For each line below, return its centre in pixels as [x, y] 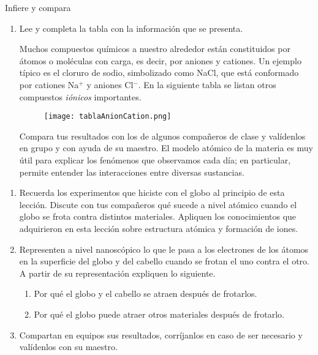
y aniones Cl [110, 84]
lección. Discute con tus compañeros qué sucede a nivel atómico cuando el [158, 204]
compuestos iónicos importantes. [80, 96]
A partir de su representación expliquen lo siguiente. [117, 273]
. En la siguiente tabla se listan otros [207, 84]
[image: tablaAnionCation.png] [108, 117]
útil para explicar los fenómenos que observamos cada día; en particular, [155, 160]
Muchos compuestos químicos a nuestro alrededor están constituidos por [155, 49]
